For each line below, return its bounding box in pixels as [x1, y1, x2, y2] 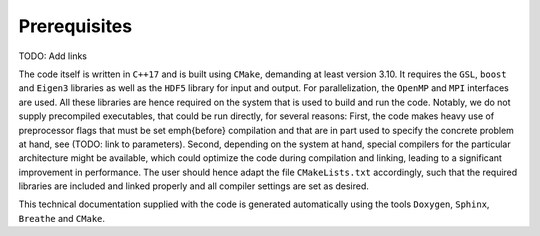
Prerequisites [18, 15, 133, 37]
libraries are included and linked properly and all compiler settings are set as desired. [18, 180, 370, 192]
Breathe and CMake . [18, 212, 105, 224]
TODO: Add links [18, 50, 87, 62]
